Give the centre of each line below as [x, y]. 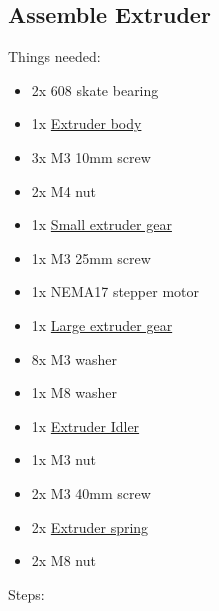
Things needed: [54, 56]
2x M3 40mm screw [91, 492]
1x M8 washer [74, 392]
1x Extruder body [86, 123]
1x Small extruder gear [101, 224]
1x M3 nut [63, 459]
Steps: [26, 593]
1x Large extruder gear [102, 324]
